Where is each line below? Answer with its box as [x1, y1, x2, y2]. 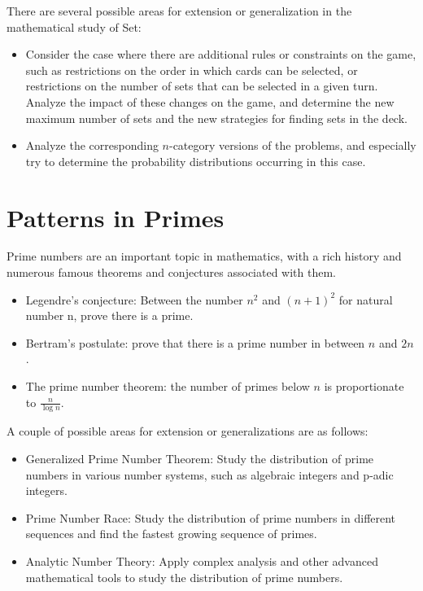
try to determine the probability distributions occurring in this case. [25, 152, 366, 169]
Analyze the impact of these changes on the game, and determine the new [25, 93, 395, 110]
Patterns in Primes [7, 200, 225, 234]
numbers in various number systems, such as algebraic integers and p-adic [25, 466, 394, 483]
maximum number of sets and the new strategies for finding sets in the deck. [25, 109, 408, 126]
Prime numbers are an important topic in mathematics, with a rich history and [7, 247, 402, 265]
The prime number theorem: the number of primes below [25, 378, 310, 395]
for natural [338, 291, 393, 308]
